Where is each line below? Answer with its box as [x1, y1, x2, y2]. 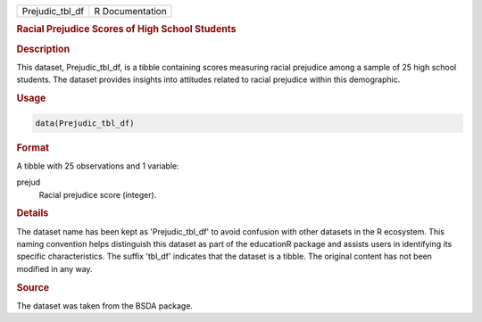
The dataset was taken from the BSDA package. [16, 300, 194, 311]
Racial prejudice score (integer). [38, 189, 157, 200]
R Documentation [94, 5, 167, 17]
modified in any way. [16, 263, 93, 274]
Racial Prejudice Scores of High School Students [16, 23, 237, 36]
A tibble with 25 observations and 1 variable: [16, 161, 180, 171]
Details [16, 207, 49, 219]
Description [16, 43, 71, 55]
